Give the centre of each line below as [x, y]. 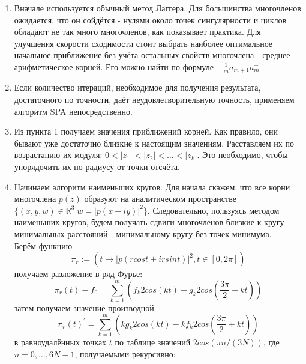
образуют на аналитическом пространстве [160, 199]
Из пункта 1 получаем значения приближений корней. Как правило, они [146, 131]
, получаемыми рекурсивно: [125, 353]
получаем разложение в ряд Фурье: [78, 274]
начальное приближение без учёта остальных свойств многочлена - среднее [152, 55]
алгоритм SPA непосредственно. [73, 111]
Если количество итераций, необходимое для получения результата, [137, 87]
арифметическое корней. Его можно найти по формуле [114, 66]
